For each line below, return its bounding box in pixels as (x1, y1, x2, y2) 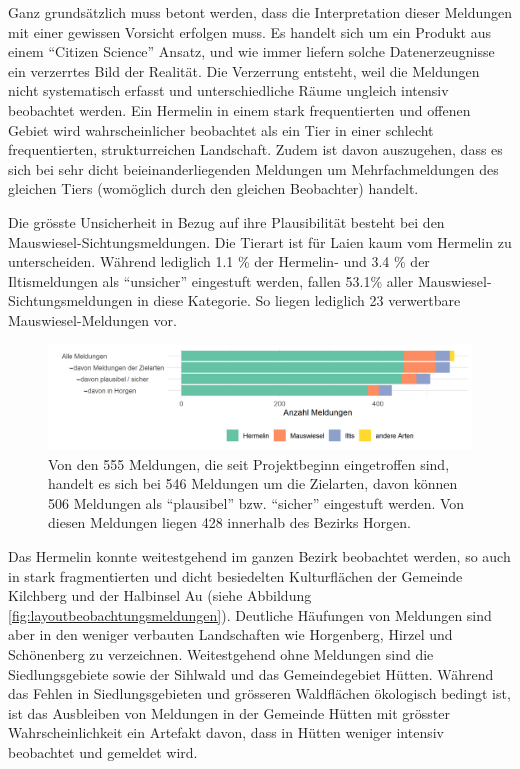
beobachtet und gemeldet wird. (8, 741, 198, 762)
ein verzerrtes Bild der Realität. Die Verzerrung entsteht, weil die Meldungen (8, 60, 480, 81)
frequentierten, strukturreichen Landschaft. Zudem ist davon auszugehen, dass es (8, 139, 503, 160)
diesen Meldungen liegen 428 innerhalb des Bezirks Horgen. (48, 512, 411, 533)
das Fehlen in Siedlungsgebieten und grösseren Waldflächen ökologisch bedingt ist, (8, 683, 511, 704)
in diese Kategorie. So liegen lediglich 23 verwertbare (137, 290, 461, 311)
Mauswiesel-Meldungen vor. (8, 309, 177, 330)
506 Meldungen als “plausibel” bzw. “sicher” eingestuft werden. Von (48, 492, 465, 513)
